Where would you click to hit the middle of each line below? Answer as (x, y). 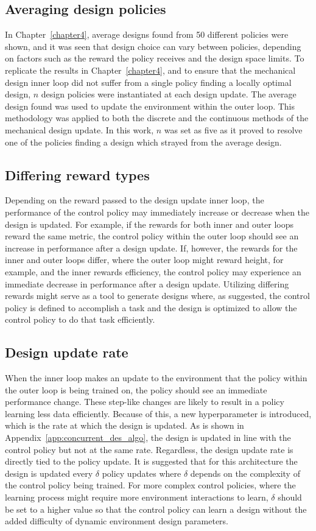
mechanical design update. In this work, (79, 129)
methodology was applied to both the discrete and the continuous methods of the (157, 118)
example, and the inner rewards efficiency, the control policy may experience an (153, 271)
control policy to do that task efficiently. (80, 319)
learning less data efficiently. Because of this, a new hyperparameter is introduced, (158, 413)
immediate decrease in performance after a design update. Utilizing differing (147, 283)
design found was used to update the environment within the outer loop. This (150, 106)
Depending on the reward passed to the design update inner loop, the (135, 200)
